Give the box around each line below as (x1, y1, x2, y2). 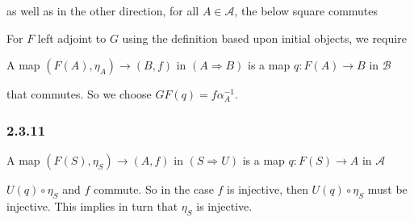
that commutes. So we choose (6, 86, 152, 103)
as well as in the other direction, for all (6, 2, 199, 19)
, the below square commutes (234, 2, 378, 19)
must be (367, 181, 408, 197)
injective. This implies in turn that (6, 197, 178, 214)
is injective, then (227, 181, 308, 197)
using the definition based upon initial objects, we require (122, 29, 407, 46)
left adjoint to (37, 29, 107, 46)
